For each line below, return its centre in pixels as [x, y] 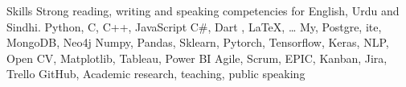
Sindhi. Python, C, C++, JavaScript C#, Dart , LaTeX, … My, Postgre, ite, [194, 26]
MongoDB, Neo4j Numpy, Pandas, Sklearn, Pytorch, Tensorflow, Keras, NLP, [198, 42]
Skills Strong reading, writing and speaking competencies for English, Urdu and [203, 10]
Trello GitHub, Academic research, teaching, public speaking [156, 74]
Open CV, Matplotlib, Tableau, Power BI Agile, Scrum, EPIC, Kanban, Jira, [197, 58]
